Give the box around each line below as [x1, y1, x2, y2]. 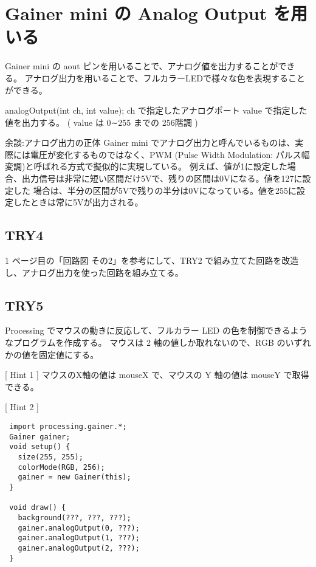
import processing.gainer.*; [9, 422, 127, 431]
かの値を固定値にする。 [5, 348, 99, 360]
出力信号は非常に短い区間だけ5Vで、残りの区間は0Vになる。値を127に [21, 172, 303, 185]
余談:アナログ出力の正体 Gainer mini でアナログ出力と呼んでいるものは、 [5, 136, 295, 149]
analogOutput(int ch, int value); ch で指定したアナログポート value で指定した [5, 104, 307, 117]
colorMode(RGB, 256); [18, 462, 105, 472]
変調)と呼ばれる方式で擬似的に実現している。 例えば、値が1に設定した [5, 160, 287, 173]
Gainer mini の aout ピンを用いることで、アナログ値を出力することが [5, 60, 278, 72]
